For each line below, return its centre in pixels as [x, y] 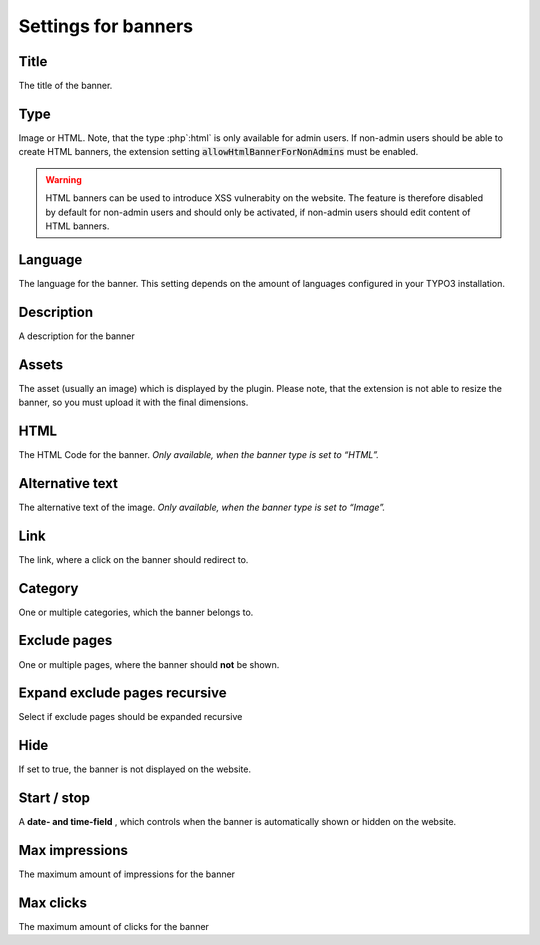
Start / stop [54, 798]
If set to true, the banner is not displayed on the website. [135, 769]
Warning [63, 179]
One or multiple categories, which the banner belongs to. [136, 612]
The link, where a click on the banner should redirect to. [133, 559]
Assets [41, 364]
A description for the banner [76, 336]
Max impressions [73, 850]
